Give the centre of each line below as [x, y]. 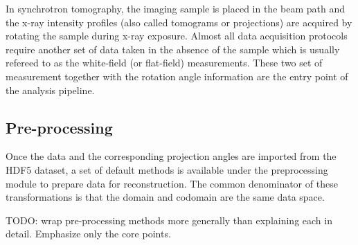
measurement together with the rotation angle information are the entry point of [177, 76]
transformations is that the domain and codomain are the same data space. [165, 197]
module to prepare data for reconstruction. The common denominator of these [172, 183]
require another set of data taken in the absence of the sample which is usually [173, 49]
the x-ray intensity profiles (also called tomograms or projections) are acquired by [179, 22]
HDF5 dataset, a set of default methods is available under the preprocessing [167, 169]
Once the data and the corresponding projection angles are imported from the [171, 156]
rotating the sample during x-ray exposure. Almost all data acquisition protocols [177, 36]
